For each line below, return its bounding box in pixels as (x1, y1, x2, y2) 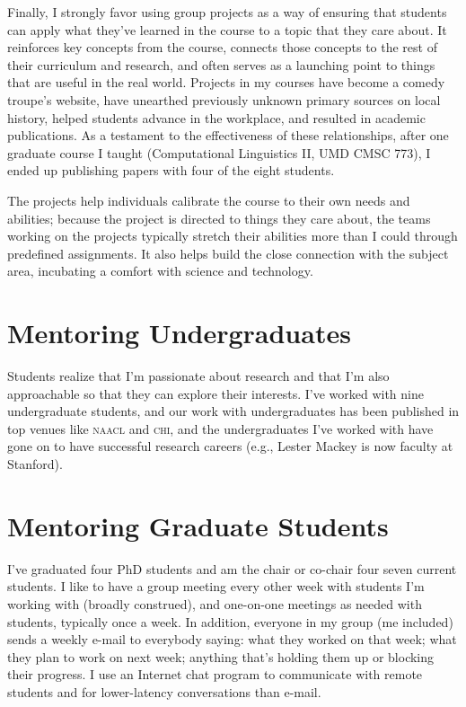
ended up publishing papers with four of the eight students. (7, 161, 335, 180)
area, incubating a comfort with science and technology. (7, 261, 313, 280)
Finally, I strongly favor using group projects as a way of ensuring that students (7, 3, 447, 21)
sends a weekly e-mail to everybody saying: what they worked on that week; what (7, 630, 457, 649)
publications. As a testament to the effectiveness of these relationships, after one (7, 126, 449, 145)
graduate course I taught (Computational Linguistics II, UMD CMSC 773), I (7, 143, 431, 162)
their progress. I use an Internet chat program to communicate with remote (7, 665, 423, 684)
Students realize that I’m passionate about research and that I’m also (7, 367, 390, 385)
